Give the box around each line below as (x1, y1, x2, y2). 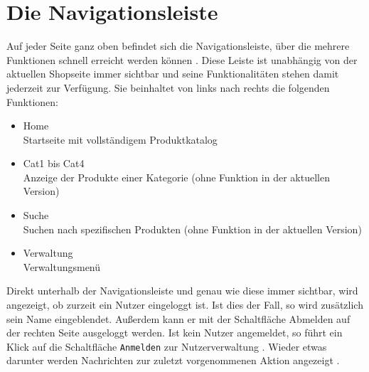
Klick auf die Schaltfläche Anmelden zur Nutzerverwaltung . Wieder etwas (6, 339, 327, 354)
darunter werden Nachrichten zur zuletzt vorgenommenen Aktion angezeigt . (6, 353, 340, 368)
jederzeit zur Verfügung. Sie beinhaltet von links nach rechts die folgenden (6, 80, 330, 95)
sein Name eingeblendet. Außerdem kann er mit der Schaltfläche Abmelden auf (6, 311, 351, 326)
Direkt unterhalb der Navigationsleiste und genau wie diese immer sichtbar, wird (6, 283, 358, 298)
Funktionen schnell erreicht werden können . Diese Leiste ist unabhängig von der (6, 52, 358, 67)
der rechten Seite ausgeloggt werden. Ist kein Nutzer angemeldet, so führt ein (6, 325, 343, 340)
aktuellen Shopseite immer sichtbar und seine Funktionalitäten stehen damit (6, 66, 339, 81)
